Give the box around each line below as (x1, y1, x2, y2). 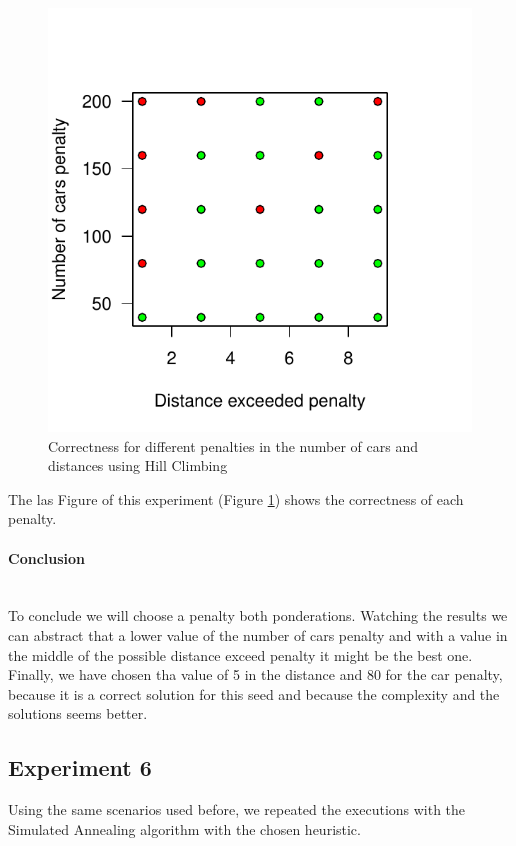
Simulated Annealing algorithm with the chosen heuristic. (8, 818, 361, 839)
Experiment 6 (8, 752, 152, 783)
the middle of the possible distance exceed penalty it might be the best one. (8, 644, 473, 665)
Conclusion (8, 547, 86, 568)
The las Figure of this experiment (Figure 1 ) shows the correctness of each (8, 488, 464, 509)
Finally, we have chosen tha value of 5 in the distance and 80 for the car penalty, (8, 664, 503, 685)
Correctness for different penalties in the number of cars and (48, 435, 418, 456)
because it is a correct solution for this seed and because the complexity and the (8, 683, 500, 704)
